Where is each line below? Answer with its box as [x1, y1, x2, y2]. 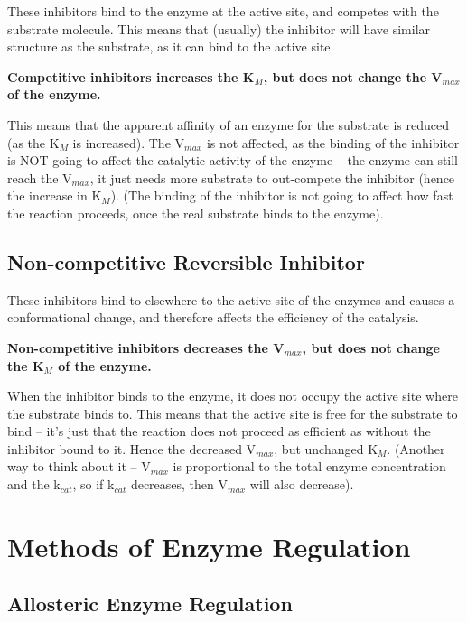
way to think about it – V [7, 457, 151, 476]
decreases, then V [130, 475, 229, 494]
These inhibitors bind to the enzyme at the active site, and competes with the [7, 2, 439, 20]
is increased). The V [72, 133, 185, 152]
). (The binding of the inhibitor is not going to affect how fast [110, 186, 453, 205]
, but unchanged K [274, 439, 378, 458]
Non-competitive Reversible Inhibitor [7, 247, 365, 275]
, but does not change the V [263, 67, 443, 86]
